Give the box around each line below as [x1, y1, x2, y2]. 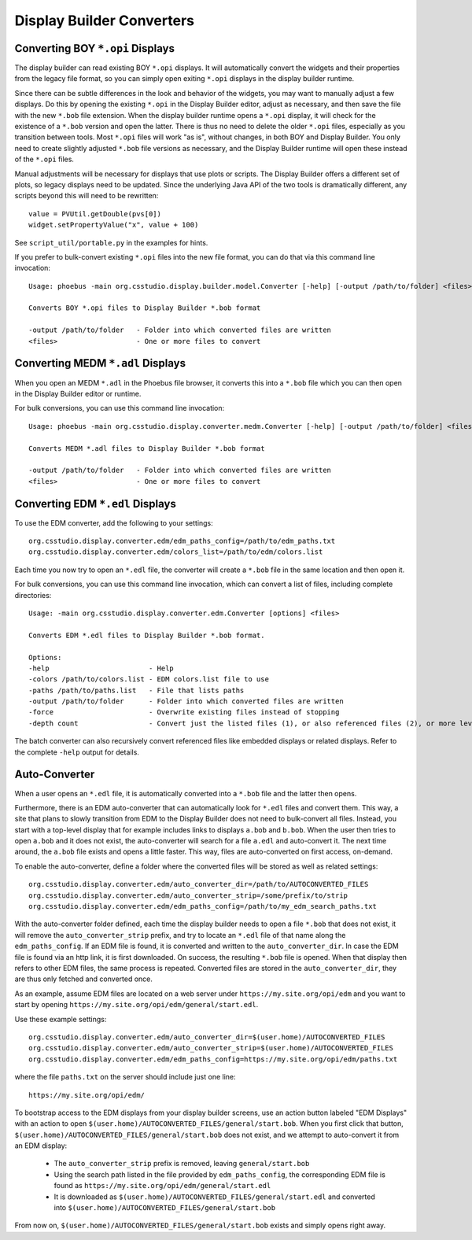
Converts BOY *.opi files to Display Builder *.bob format [28, 304, 261, 312]
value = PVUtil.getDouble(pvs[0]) [28, 209, 161, 218]
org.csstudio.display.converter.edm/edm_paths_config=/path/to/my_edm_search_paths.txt [28, 902, 378, 911]
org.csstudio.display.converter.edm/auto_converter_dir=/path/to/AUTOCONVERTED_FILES [28, 880, 369, 889]
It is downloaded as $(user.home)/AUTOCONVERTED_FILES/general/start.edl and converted [53, 1192, 375, 1201]
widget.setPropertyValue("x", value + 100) [28, 220, 199, 230]
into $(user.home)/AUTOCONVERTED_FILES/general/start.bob [53, 1203, 275, 1212]
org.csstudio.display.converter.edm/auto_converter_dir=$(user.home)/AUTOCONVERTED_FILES [28, 1032, 385, 1042]
